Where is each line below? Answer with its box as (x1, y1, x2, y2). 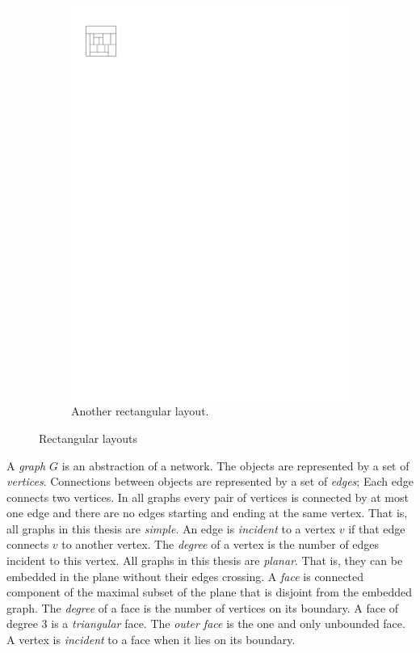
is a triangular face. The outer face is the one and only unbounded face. (51, 615, 405, 632)
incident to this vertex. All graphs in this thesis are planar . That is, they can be (6, 552, 403, 569)
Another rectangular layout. (71, 402, 209, 419)
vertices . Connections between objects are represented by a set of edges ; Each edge (6, 473, 414, 490)
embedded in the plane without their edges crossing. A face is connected (6, 567, 364, 584)
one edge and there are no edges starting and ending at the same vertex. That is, (6, 504, 408, 521)
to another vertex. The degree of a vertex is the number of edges (61, 536, 380, 553)
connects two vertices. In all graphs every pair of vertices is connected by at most (6, 488, 409, 505)
